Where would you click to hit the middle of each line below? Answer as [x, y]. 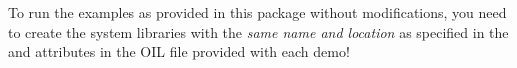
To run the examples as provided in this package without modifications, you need [257, 12]
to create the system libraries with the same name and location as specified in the [258, 31]
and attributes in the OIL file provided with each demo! [179, 51]
